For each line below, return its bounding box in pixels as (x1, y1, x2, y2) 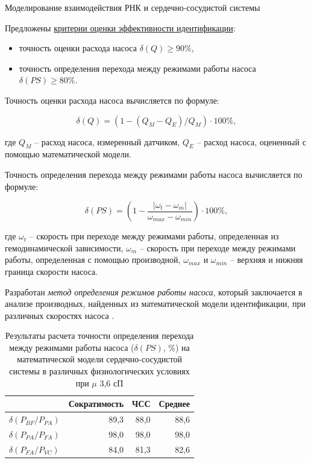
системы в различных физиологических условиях (9, 365, 190, 377)
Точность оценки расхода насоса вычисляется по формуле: (5, 93, 219, 106)
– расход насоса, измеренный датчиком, (34, 135, 180, 148)
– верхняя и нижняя (230, 253, 303, 266)
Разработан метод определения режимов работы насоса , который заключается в (5, 285, 303, 298)
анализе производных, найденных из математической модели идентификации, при (5, 297, 306, 310)
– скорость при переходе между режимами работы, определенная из (29, 230, 279, 242)
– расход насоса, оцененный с (196, 135, 306, 148)
